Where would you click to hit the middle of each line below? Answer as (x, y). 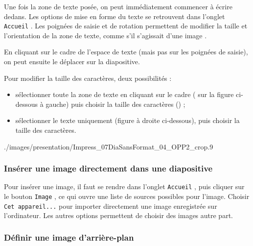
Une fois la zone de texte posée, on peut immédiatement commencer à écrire (118, 6)
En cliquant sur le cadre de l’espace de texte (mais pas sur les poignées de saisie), (126, 52)
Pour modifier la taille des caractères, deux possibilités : (88, 78)
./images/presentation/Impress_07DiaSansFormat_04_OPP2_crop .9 (109, 146)
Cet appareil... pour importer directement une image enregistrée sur (111, 206)
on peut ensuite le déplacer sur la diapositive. (72, 61)
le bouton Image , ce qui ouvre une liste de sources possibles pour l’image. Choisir (127, 196)
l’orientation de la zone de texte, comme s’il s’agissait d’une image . (105, 35)
